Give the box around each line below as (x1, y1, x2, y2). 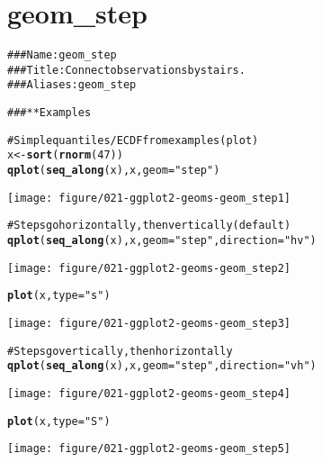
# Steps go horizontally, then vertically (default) (7, 219, 291, 232)
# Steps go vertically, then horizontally (7, 344, 233, 358)
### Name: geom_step (7, 49, 117, 62)
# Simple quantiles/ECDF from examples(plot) (7, 133, 259, 147)
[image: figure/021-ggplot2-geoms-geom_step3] (7, 317, 291, 330)
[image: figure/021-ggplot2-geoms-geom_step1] (7, 191, 291, 204)
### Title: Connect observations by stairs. (7, 63, 246, 77)
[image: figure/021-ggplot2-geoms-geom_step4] (7, 386, 291, 400)
